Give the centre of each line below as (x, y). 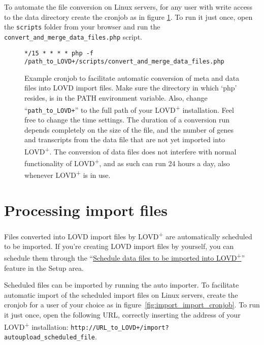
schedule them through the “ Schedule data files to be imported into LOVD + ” (125, 257)
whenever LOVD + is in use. (68, 174)
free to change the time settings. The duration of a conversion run (127, 119)
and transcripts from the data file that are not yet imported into (125, 139)
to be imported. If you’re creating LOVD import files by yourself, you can (119, 246)
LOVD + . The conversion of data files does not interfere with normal (130, 150)
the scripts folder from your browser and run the (82, 27)
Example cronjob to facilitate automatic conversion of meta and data (132, 77)
